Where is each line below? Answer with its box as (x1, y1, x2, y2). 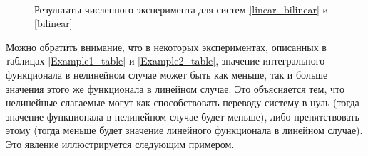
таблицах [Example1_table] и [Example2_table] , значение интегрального (6, 53, 325, 68)
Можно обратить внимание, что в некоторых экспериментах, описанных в (6, 39, 327, 54)
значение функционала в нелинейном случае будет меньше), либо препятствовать (6, 108, 359, 123)
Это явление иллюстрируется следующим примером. (6, 136, 235, 151)
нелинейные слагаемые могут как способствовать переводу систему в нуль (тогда (6, 95, 359, 110)
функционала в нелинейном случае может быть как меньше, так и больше (6, 67, 328, 82)
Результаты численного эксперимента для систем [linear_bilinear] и (34, 1, 329, 16)
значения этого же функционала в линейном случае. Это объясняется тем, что (6, 81, 344, 96)
